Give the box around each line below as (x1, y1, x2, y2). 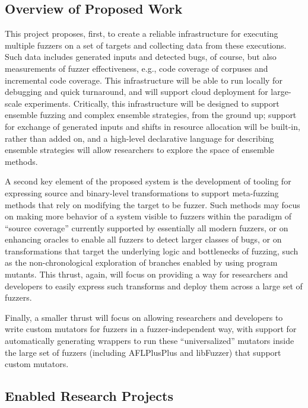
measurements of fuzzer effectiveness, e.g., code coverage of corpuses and (5, 62, 268, 74)
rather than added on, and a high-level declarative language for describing (5, 132, 274, 144)
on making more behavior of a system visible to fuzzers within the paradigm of (5, 210, 292, 222)
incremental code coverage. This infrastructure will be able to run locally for (5, 74, 282, 86)
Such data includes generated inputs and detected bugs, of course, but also (5, 50, 277, 63)
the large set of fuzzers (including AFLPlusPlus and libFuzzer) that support (5, 346, 281, 358)
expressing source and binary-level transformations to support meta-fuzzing (5, 186, 279, 199)
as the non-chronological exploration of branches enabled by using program (5, 256, 278, 269)
